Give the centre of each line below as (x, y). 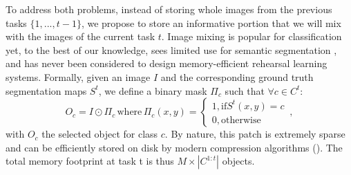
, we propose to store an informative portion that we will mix (211, 22)
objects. (238, 161)
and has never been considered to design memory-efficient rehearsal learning (167, 63)
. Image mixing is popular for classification (252, 36)
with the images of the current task (80, 36)
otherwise (241, 120)
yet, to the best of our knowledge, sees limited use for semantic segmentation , (171, 49)
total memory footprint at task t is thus (90, 161)
